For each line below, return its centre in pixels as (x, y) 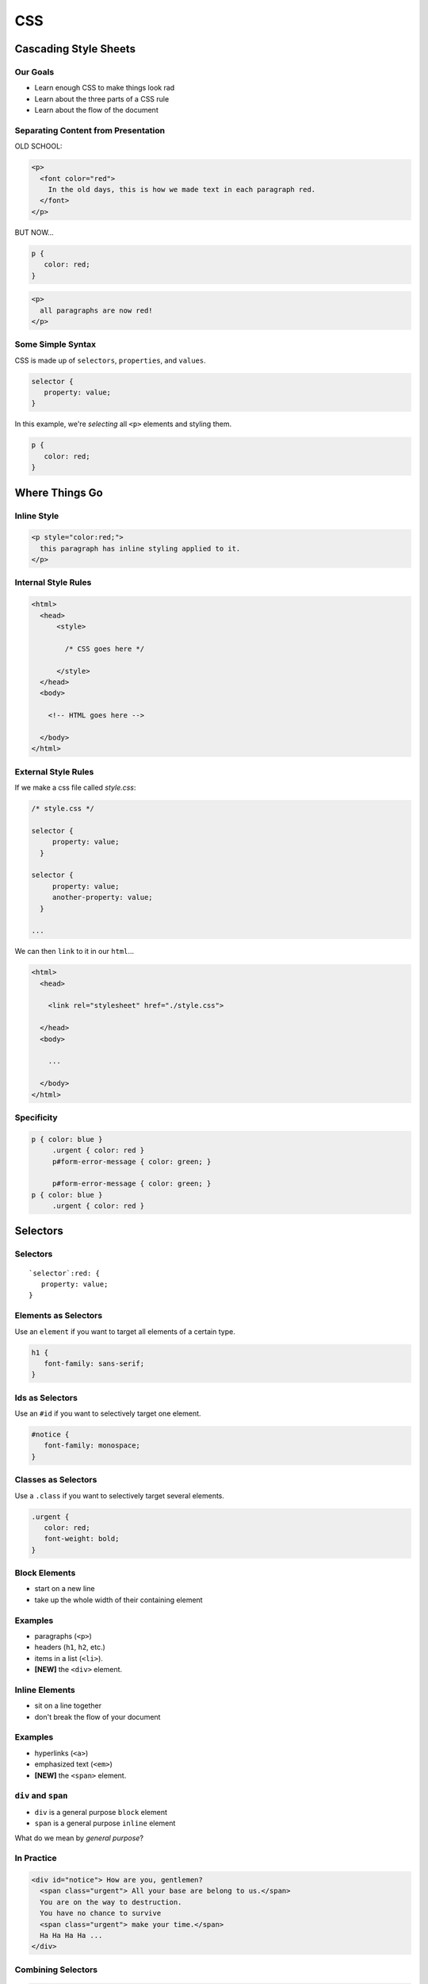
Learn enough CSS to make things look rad (105, 88)
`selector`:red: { (65, 1273)
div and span (41, 1796)
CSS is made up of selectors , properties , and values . (110, 360)
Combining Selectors (56, 1970)
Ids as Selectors (46, 1398)
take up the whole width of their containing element (118, 1600)
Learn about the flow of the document (96, 110)
